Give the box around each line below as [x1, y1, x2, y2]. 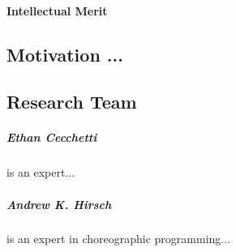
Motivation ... [6, 41, 123, 66]
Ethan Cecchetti [6, 129, 97, 146]
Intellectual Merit [6, 2, 108, 19]
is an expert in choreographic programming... [6, 230, 231, 247]
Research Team [6, 89, 137, 114]
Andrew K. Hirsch [6, 195, 112, 212]
